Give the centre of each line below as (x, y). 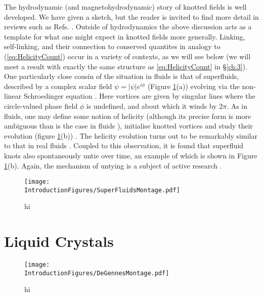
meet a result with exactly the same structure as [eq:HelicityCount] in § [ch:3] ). (126, 66)
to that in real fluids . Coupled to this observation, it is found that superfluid (124, 145)
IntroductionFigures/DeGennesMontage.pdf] (97, 273)
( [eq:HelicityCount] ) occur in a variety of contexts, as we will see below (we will (127, 56)
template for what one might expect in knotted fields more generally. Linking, (125, 36)
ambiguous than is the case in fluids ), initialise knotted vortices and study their (128, 126)
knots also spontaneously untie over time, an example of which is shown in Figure (131, 155)
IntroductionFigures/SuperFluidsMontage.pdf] (102, 190)
